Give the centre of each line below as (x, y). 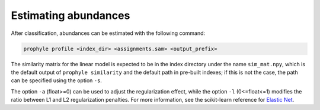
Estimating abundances (71, 15)
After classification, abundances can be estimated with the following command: (108, 33)
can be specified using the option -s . (56, 80)
